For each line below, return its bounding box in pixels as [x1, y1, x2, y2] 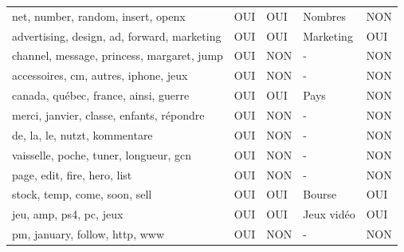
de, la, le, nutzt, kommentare [12, 126, 153, 143]
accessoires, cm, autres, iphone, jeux [12, 67, 188, 84]
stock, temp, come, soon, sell [12, 186, 152, 203]
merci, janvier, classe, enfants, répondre [12, 106, 205, 123]
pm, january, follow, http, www [12, 226, 165, 242]
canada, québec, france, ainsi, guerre [12, 87, 190, 104]
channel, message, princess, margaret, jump [12, 47, 223, 64]
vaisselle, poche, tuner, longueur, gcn [12, 146, 192, 163]
